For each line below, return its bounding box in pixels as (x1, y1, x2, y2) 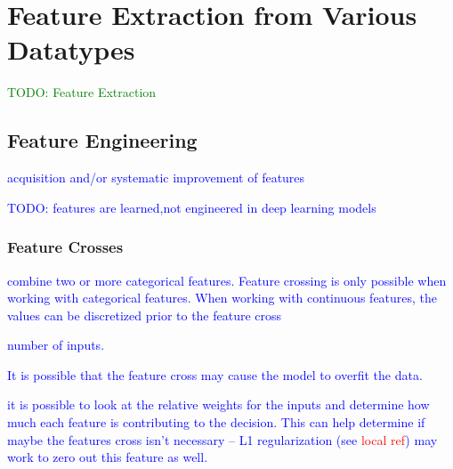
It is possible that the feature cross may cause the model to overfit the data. (7, 365, 423, 384)
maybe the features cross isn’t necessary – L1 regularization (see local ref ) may (7, 430, 438, 449)
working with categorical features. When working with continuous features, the (7, 288, 438, 307)
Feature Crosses (7, 236, 124, 258)
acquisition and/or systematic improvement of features (7, 168, 305, 187)
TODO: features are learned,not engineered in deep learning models (7, 198, 376, 216)
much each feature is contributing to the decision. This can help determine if (7, 413, 425, 432)
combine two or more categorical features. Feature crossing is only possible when (7, 271, 447, 289)
